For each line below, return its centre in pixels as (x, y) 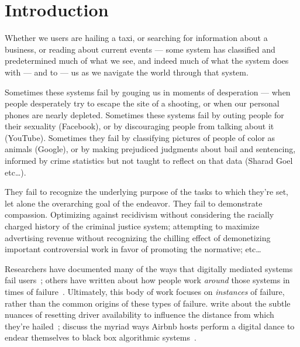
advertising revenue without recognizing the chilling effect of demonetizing (138, 237)
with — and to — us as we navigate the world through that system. (127, 72)
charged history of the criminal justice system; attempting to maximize (132, 226)
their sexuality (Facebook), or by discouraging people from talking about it (139, 126)
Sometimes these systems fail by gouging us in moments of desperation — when (148, 92)
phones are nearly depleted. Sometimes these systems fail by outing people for (144, 114)
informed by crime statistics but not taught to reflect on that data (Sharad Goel (149, 161)
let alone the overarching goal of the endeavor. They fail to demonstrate (134, 203)
